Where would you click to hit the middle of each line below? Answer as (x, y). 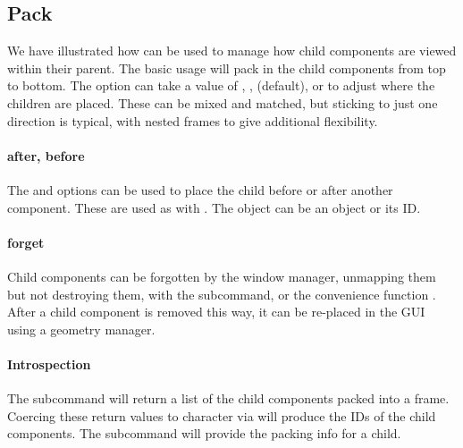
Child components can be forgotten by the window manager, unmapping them (222, 276)
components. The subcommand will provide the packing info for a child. (204, 433)
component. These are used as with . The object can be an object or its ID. (214, 207)
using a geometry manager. (81, 329)
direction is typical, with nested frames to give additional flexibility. (193, 120)
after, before (46, 155)
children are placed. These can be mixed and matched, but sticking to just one (223, 102)
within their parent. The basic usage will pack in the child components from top (227, 68)
